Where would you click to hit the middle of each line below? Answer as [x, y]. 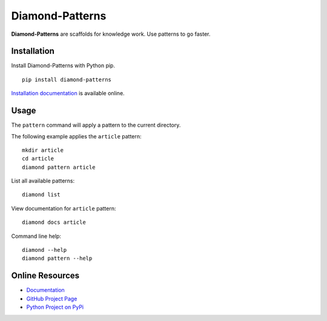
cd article [38, 159]
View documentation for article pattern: [64, 208]
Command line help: [36, 236]
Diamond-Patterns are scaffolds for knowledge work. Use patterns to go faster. [111, 34]
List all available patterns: [43, 181]
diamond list [41, 195]
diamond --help [45, 250]
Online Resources [45, 276]
